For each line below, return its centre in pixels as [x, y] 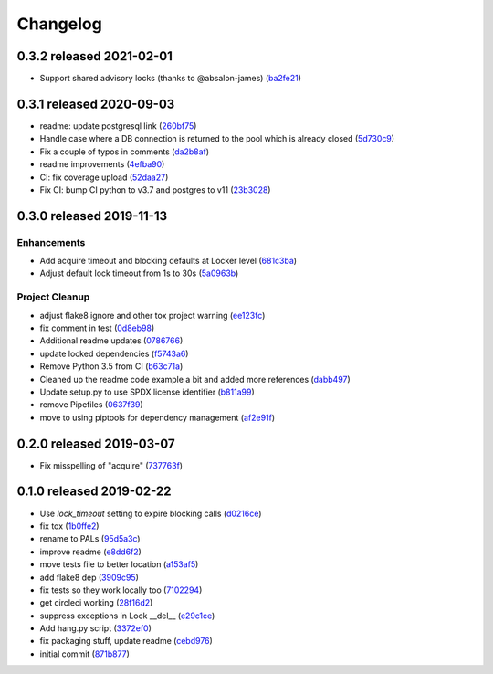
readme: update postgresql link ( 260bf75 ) [118, 126]
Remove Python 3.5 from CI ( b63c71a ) [111, 366]
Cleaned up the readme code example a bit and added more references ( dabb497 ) [195, 379]
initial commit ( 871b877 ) [84, 654]
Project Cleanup [53, 297]
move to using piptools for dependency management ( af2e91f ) [157, 417]
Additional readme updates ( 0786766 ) [111, 341]
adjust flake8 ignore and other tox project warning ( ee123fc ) [152, 315]
